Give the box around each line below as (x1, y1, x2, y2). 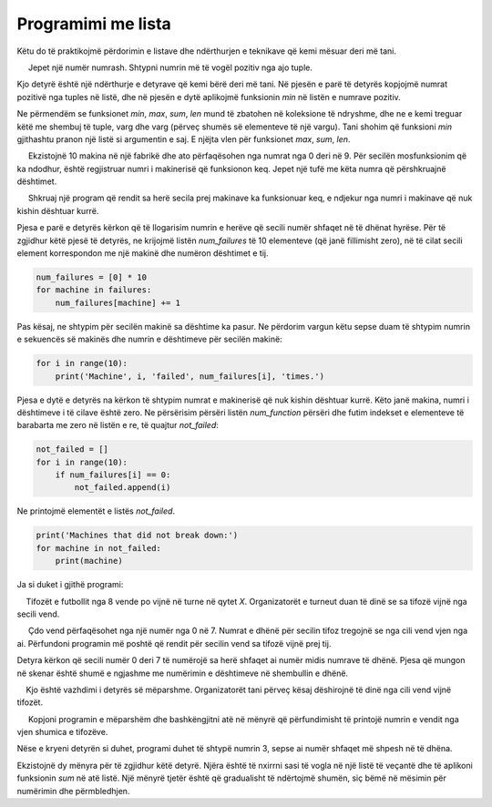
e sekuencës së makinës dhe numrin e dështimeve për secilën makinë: (16, 333, 282, 345)
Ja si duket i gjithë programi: (16, 579, 124, 590)
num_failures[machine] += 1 (55, 297, 181, 308)
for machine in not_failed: (36, 543, 161, 553)
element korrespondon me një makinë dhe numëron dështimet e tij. (16, 248, 269, 259)
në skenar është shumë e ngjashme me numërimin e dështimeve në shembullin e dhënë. (16, 668, 349, 679)
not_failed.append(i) (74, 483, 171, 493)
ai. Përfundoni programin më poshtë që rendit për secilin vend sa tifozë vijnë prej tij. (16, 638, 332, 649)
